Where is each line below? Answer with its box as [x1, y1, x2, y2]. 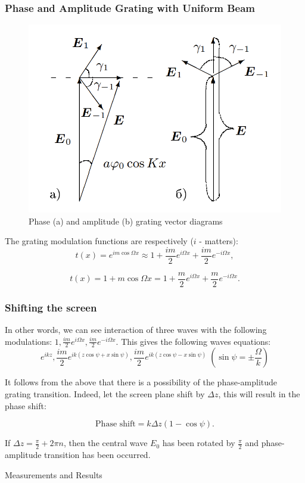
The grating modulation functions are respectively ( [5, 235, 194, 247]
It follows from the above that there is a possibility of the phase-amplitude [5, 376, 278, 388]
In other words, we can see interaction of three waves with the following [5, 323, 267, 336]
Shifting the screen [5, 300, 97, 314]
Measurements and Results [5, 468, 102, 481]
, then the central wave [63, 437, 148, 449]
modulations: [5, 335, 52, 347]
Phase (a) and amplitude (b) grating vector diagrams [29, 214, 223, 227]
